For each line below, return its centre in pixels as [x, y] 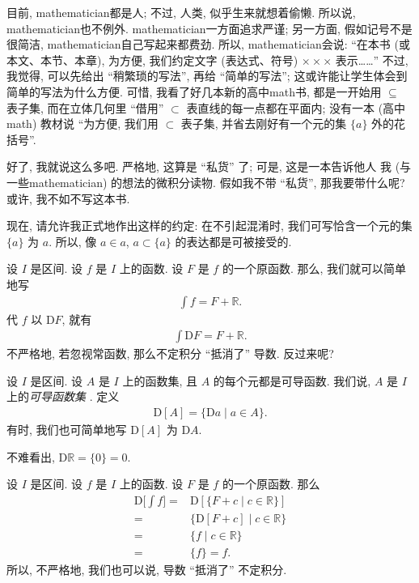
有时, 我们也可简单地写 [67, 429]
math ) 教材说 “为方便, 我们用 [83, 123]
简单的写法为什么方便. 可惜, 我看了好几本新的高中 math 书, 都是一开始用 [194, 91]
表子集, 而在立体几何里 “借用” [85, 107]
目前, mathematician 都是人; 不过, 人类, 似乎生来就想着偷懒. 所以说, [181, 12]
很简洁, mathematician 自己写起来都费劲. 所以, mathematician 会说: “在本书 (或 [208, 44]
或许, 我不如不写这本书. [68, 198]
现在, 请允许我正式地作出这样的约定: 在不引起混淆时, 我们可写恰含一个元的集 [209, 226]
